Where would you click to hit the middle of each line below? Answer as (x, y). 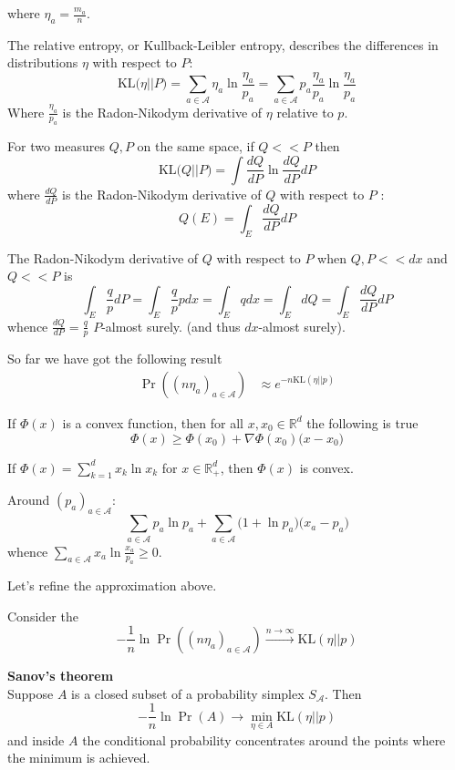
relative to (305, 112)
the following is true (362, 422)
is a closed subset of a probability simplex (188, 693)
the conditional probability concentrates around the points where (264, 739)
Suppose (31, 693)
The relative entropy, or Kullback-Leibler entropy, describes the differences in (223, 44)
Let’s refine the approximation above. (112, 585)
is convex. (326, 467)
